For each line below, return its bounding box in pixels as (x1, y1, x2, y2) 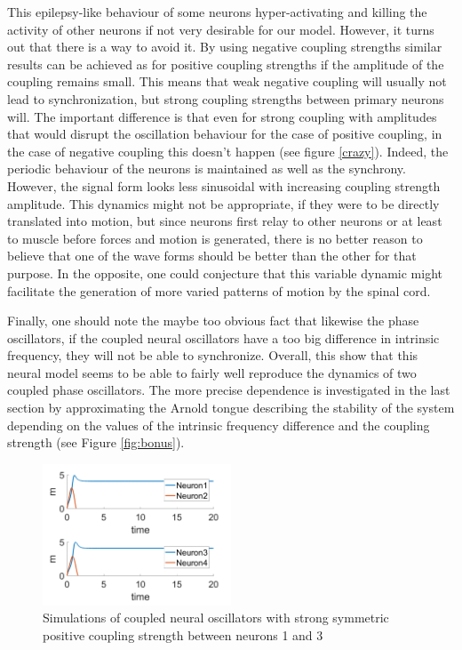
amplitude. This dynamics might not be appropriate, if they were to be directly (7, 194, 440, 213)
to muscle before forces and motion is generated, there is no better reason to (7, 229, 423, 247)
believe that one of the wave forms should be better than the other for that (7, 246, 417, 265)
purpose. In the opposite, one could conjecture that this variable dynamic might (7, 263, 442, 282)
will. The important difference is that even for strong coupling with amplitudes (7, 107, 437, 125)
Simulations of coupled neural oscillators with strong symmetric (43, 608, 389, 627)
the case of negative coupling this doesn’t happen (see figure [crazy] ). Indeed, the (7, 141, 449, 160)
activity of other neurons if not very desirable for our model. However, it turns (7, 20, 434, 38)
